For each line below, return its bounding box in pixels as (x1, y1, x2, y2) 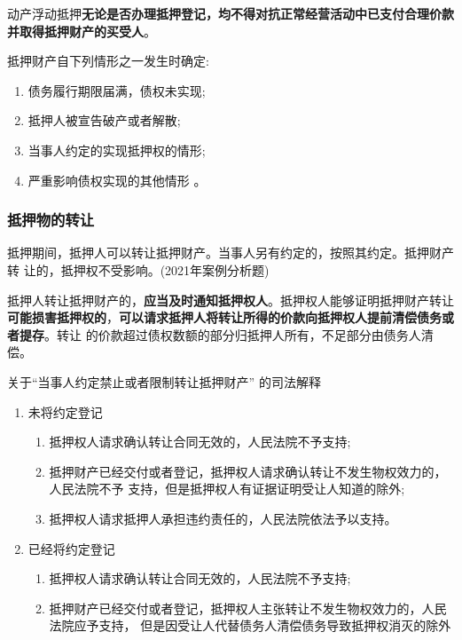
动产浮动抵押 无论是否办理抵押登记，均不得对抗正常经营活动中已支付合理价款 (7, 4, 454, 22)
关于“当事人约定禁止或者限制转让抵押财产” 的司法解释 (7, 372, 321, 391)
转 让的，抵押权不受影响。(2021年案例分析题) (7, 260, 270, 279)
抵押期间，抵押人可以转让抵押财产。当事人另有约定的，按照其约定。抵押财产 (7, 243, 454, 262)
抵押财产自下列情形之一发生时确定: (7, 51, 209, 70)
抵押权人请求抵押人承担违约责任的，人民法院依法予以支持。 (49, 509, 397, 527)
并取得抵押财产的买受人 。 (7, 21, 156, 40)
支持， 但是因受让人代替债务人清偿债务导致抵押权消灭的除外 (98, 616, 451, 635)
